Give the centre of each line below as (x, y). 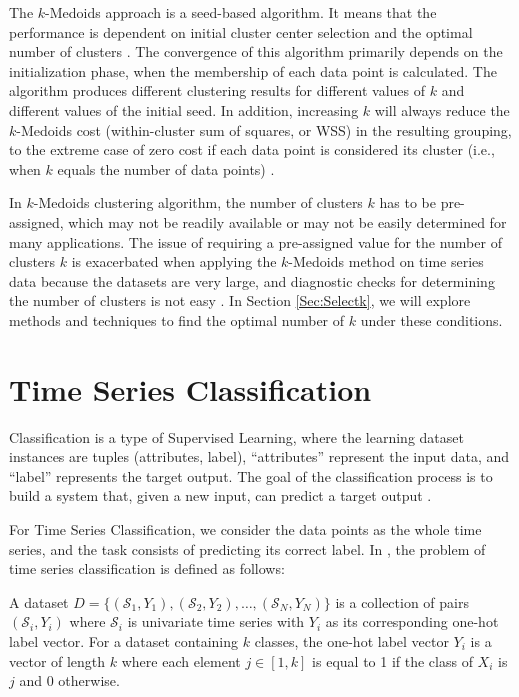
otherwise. (89, 680)
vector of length (57, 660)
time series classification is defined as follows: (147, 568)
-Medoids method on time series (386, 261)
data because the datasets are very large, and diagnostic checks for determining (252, 280)
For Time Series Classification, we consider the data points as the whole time (245, 529)
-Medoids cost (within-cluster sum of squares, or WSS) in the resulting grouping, (264, 129)
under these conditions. (431, 319)
